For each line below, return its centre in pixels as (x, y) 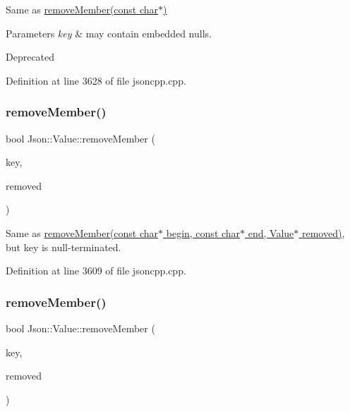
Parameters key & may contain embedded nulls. (109, 33)
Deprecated (30, 57)
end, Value (271, 232)
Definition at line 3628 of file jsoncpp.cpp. (96, 80)
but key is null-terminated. (64, 247)
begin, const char (203, 232)
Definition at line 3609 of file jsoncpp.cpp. (96, 271)
